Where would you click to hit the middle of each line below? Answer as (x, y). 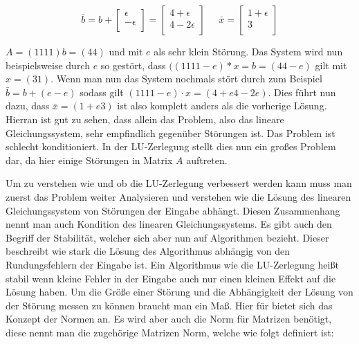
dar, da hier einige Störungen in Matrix (89, 160)
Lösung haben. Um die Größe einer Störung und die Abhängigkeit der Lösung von (179, 292)
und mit (126, 51)
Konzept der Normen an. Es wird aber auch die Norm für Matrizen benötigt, (169, 319)
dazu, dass (28, 106)
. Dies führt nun (302, 92)
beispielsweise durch (48, 65)
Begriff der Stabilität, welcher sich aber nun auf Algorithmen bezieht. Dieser (167, 237)
